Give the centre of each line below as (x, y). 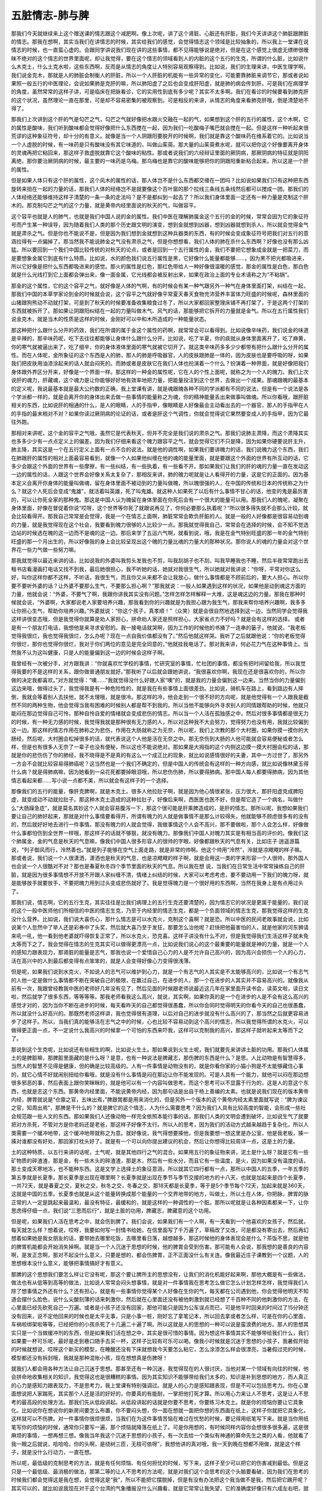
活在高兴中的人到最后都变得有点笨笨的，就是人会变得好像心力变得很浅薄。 (102, 961)
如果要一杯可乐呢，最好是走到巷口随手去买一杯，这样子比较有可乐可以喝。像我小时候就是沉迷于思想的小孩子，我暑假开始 (160, 1341)
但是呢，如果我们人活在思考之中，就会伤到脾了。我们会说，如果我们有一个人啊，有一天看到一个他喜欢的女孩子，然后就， (160, 1221)
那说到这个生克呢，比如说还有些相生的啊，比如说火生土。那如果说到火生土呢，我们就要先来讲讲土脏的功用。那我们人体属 (160, 1049)
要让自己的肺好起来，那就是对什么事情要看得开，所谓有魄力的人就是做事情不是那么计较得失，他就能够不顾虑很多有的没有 (160, 816)
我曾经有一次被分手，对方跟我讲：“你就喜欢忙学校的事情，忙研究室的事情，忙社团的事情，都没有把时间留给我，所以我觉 (159, 663)
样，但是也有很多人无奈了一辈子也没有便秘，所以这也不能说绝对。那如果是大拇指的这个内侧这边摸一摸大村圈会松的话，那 (160, 747)
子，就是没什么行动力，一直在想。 (53, 1452)
